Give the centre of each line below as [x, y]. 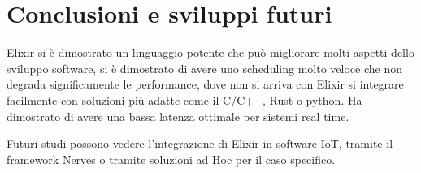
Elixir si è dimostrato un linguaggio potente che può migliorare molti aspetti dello [210, 52]
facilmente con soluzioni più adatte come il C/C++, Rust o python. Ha [184, 99]
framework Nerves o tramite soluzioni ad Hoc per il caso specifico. [171, 159]
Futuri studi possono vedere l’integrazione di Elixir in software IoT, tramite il [200, 143]
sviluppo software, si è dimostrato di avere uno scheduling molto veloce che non [204, 68]
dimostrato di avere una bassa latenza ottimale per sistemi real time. [178, 116]
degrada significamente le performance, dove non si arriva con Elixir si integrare [205, 84]
